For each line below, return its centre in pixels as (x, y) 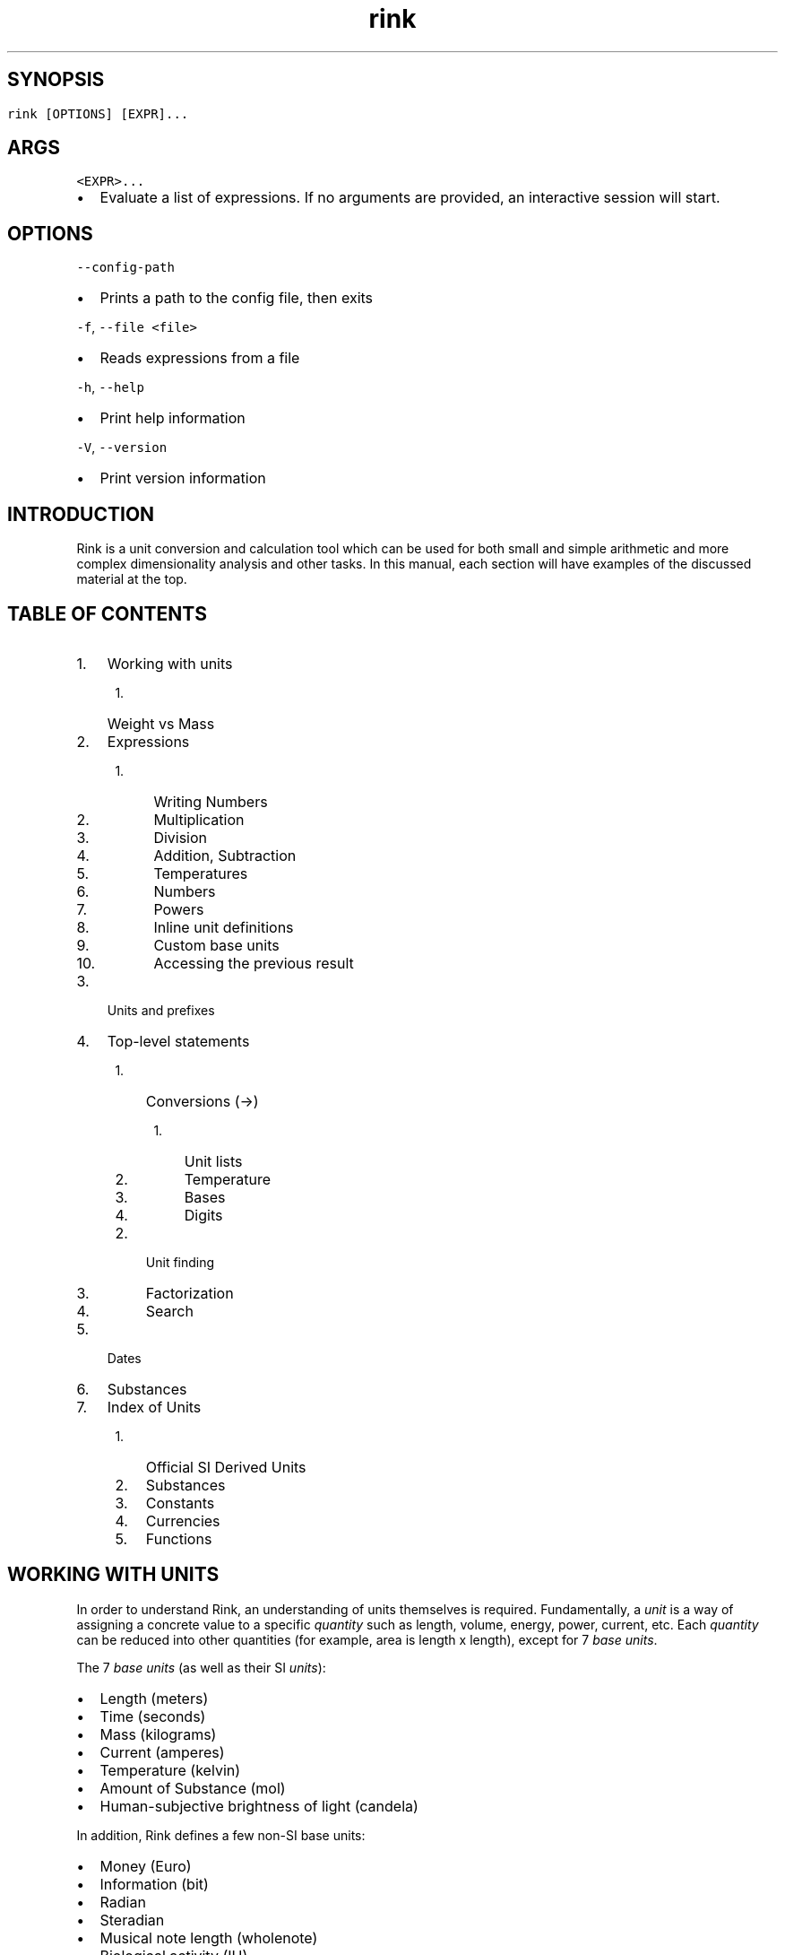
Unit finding (180, 1262)
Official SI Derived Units (226, 1467)
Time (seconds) (153, 1716)
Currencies (183, 1521)
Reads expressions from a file (200, 358)
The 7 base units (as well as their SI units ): (201, 1667)
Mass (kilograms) (158, 1734)
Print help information (173, 418)
